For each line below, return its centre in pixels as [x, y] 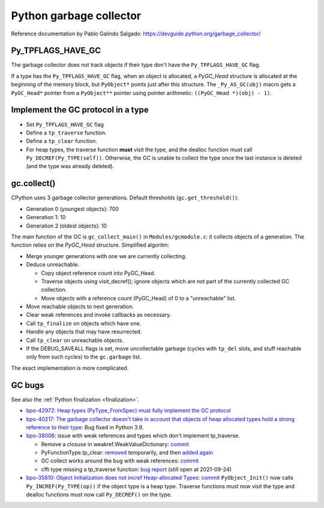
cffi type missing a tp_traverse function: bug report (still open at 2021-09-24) [136, 469]
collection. [54, 290]
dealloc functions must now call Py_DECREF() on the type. [99, 495]
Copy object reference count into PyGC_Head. [98, 273]
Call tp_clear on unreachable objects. [75, 340]
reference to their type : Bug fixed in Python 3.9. [85, 427]
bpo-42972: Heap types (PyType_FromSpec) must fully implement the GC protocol [128, 411]
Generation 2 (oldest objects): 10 [67, 226]
